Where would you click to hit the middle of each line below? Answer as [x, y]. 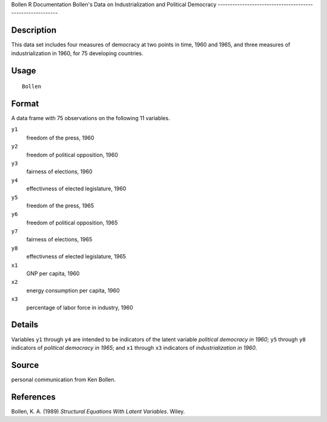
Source [25, 365]
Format [25, 103]
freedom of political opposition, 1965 [72, 223]
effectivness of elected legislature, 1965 [76, 256]
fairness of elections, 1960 [59, 172]
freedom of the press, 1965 [60, 206]
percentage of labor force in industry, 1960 [80, 307]
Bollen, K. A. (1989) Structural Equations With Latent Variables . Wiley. [98, 411]
